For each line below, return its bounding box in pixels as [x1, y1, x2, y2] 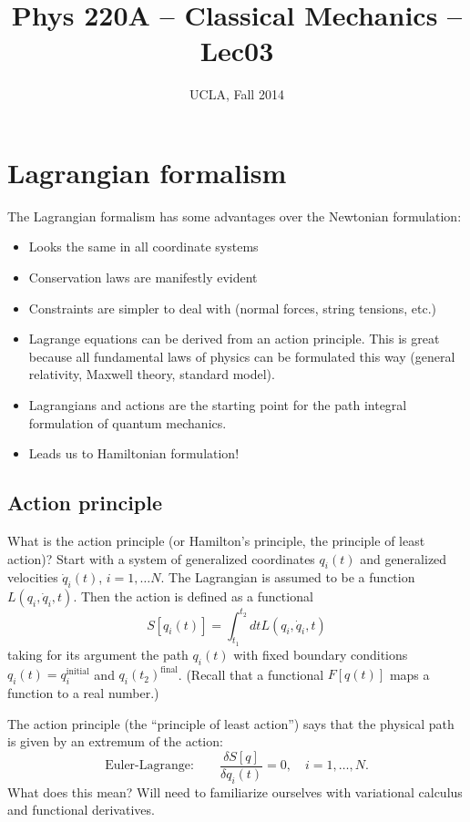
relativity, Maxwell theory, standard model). [28, 365, 275, 384]
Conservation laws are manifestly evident [28, 268, 258, 287]
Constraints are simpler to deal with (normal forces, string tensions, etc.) [28, 298, 436, 317]
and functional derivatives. [7, 800, 155, 819]
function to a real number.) [7, 683, 159, 702]
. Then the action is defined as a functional [73, 587, 313, 606]
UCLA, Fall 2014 [189, 85, 284, 104]
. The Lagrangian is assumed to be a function [160, 568, 415, 587]
